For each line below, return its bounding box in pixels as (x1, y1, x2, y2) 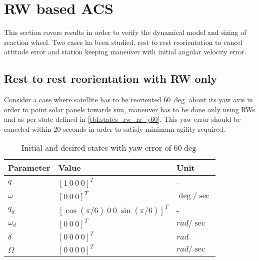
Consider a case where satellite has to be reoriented (4, 94, 161, 105)
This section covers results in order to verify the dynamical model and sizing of (4, 27, 246, 37)
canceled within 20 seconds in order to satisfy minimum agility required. (4, 123, 225, 134)
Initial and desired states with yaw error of (21, 142, 171, 154)
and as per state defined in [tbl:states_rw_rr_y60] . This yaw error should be (4, 114, 241, 124)
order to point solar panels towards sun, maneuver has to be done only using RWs (4, 104, 255, 114)
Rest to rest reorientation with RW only (4, 71, 217, 86)
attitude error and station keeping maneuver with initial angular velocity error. (4, 46, 246, 57)
